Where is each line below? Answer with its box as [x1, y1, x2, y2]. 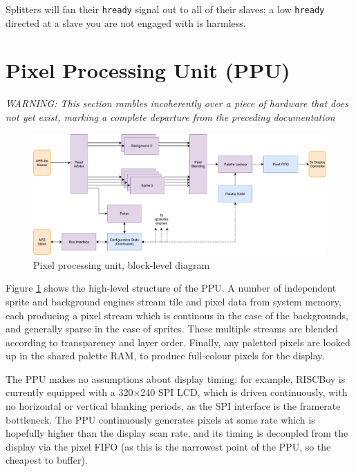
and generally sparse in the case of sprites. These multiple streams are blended [6, 321, 339, 336]
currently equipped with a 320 [6, 385, 133, 399]
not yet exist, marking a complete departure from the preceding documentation [6, 109, 335, 124]
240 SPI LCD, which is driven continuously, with [140, 385, 348, 399]
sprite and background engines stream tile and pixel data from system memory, [6, 294, 341, 308]
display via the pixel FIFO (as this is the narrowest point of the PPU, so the [6, 439, 331, 453]
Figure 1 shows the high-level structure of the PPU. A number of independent [6, 281, 337, 295]
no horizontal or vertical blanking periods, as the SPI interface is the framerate [6, 399, 341, 413]
